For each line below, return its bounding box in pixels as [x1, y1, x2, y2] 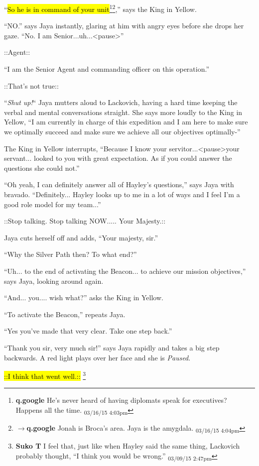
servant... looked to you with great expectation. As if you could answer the [4, 153, 232, 163]
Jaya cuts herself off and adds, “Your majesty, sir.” [4, 232, 158, 242]
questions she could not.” [4, 162, 80, 173]
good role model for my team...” [4, 199, 101, 209]
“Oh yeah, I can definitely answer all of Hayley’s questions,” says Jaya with [4, 179, 234, 190]
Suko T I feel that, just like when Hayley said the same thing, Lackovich [15, 441, 240, 451]
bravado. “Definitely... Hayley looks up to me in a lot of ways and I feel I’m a [4, 189, 240, 199]
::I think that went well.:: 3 [4, 369, 86, 381]
